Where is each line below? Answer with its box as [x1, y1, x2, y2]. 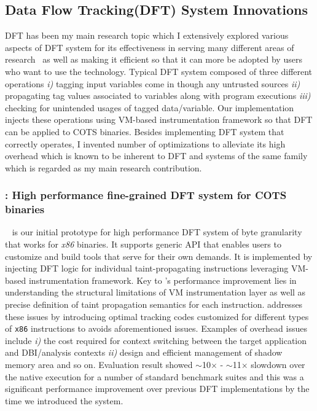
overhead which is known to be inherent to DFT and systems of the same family [5, 149, 308, 162]
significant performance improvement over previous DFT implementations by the [5, 382, 310, 395]
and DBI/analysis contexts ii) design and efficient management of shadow [5, 346, 283, 359]
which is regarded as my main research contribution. [5, 161, 202, 174]
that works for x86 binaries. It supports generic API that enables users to [5, 238, 281, 251]
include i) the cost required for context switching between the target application [5, 334, 307, 346]
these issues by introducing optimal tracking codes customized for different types [5, 310, 309, 323]
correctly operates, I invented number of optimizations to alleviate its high [5, 137, 286, 150]
